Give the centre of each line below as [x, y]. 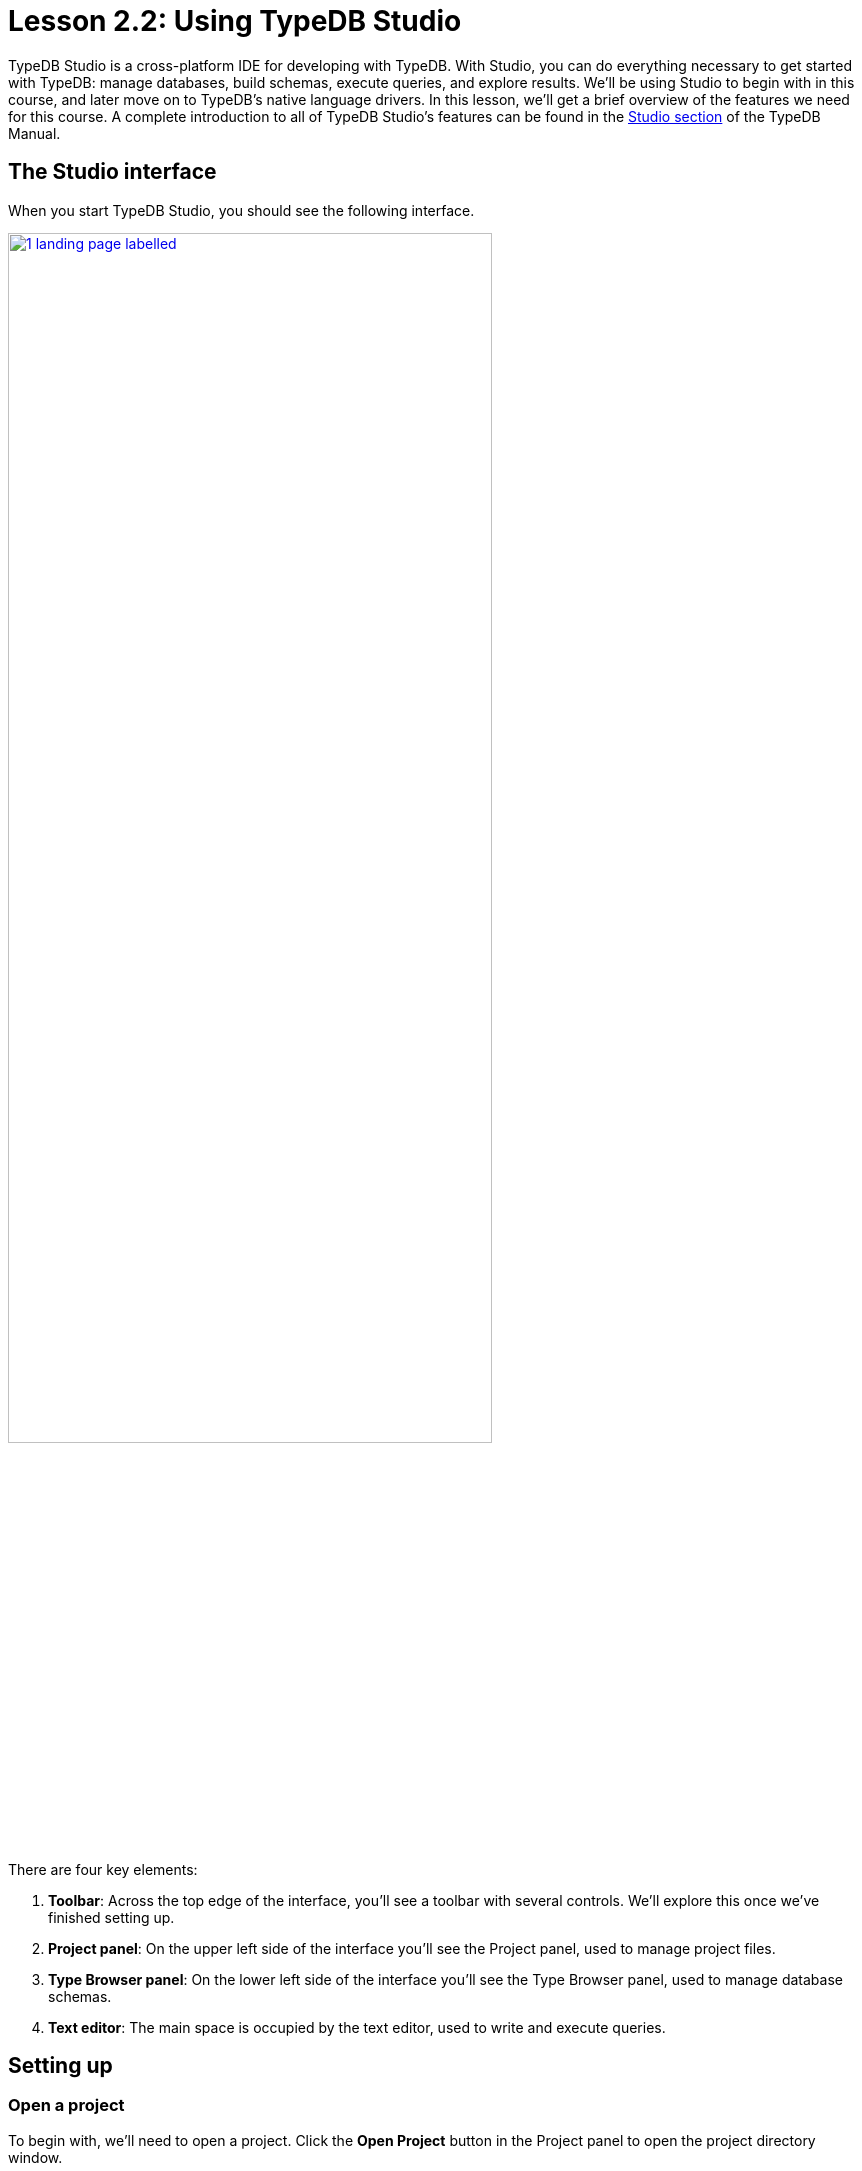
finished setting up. [111, 1917]
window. [35, 2157]
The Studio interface [112, 172]
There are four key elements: [103, 1869]
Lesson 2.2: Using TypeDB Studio [235, 21]
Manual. [34, 133]
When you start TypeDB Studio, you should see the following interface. [241, 210]
